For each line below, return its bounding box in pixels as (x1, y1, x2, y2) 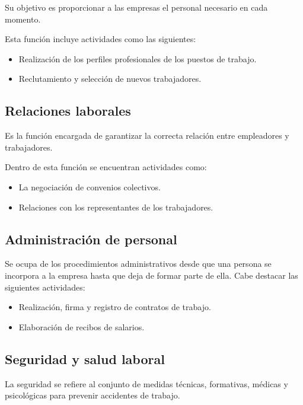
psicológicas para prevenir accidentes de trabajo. (5, 389, 180, 401)
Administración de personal (5, 229, 177, 248)
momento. (5, 12, 41, 25)
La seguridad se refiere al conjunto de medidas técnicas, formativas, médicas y (5, 377, 288, 390)
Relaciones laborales (5, 101, 131, 120)
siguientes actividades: (5, 280, 85, 293)
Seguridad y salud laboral (5, 349, 165, 368)
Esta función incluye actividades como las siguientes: (5, 33, 196, 45)
